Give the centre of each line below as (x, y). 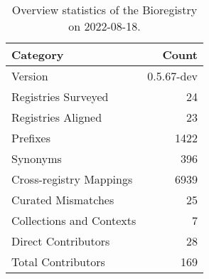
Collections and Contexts (74, 220)
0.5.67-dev (172, 76)
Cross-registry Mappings (72, 179)
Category (38, 54)
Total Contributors (58, 262)
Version (30, 76)
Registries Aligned (57, 117)
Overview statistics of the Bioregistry (104, 10)
